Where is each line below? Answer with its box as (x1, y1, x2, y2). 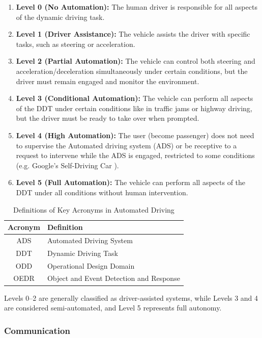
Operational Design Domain (47, 260, 135, 271)
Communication (4, 324, 70, 336)
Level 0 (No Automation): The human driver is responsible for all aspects (16, 2, 257, 12)
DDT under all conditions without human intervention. (16, 187, 188, 197)
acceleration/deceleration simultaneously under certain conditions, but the (16, 65, 248, 76)
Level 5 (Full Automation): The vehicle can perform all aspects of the (16, 177, 246, 188)
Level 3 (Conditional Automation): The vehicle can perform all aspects (16, 93, 253, 103)
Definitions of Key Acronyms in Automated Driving (13, 204, 174, 215)
